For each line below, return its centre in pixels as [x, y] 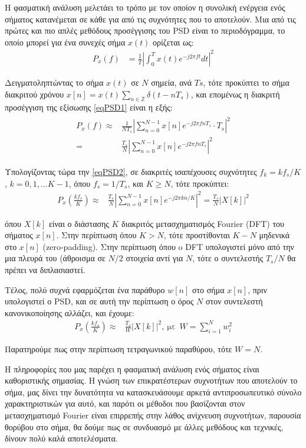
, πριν [257, 289]
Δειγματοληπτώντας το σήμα [54, 82]
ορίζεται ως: [173, 42]
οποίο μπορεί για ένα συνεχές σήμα [65, 42]
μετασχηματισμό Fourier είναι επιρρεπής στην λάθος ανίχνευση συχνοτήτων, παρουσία [153, 415]
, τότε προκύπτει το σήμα [246, 82]
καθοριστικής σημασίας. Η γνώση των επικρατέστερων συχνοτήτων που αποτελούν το [151, 380]
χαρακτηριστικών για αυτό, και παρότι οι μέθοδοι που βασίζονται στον [125, 403]
